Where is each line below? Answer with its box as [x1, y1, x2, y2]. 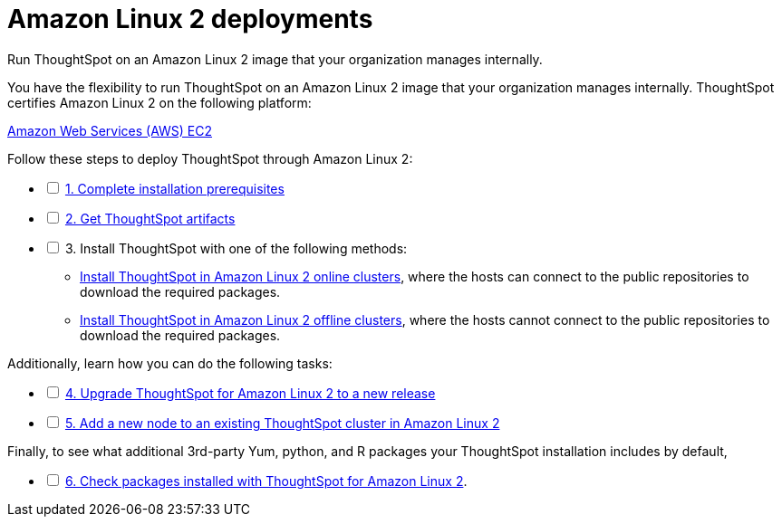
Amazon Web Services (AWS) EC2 [7, 122, 213, 138]
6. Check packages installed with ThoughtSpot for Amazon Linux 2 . [64, 472, 468, 489]
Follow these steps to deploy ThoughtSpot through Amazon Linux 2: [7, 150, 413, 167]
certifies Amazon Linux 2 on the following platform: [7, 94, 312, 110]
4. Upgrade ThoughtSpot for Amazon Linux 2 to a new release [64, 385, 436, 401]
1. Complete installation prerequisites [64, 180, 285, 196]
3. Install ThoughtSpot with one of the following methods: [64, 240, 408, 256]
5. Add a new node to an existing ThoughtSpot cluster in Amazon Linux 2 [64, 414, 500, 431]
